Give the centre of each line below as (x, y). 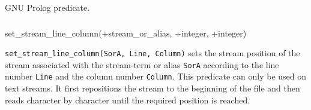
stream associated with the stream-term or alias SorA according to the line (142, 64)
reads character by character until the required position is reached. (128, 100)
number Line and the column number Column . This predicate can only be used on (156, 76)
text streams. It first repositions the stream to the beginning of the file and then (152, 88)
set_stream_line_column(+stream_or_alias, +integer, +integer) (126, 33)
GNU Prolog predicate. (47, 7)
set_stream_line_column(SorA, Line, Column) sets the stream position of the (152, 53)
